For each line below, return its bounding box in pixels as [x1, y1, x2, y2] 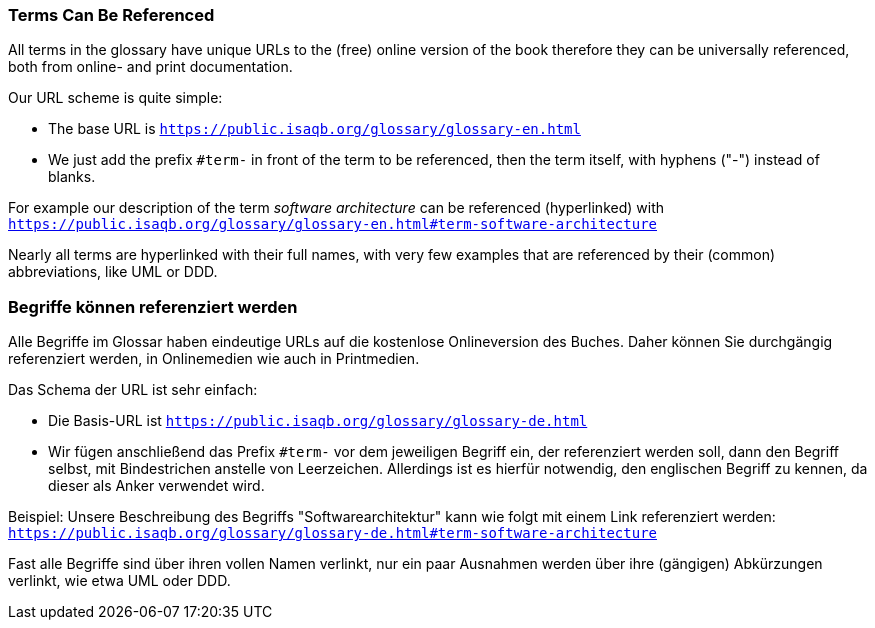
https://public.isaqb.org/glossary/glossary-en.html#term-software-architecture [8, 216, 658, 233]
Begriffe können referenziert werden [8, 296, 298, 317]
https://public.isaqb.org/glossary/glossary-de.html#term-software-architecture [8, 525, 658, 542]
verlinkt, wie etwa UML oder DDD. [8, 572, 231, 590]
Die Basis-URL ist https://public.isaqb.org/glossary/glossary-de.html [48, 412, 588, 430]
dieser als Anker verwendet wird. [48, 477, 265, 495]
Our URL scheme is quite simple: [8, 89, 223, 107]
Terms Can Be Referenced [8, 5, 215, 25]
